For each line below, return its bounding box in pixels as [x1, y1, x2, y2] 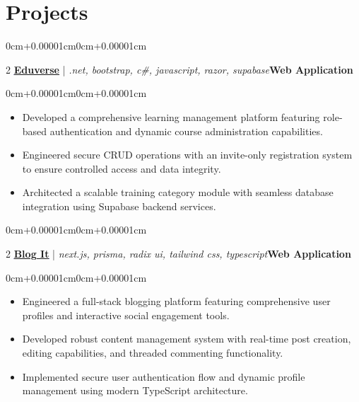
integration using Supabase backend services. [22, 198, 216, 213]
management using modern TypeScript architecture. [22, 383, 248, 398]
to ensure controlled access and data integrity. [22, 161, 221, 176]
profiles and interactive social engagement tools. [22, 307, 230, 322]
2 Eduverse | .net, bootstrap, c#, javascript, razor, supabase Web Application [6, 62, 353, 76]
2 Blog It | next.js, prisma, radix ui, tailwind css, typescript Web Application [6, 246, 351, 261]
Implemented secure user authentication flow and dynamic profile [22, 369, 305, 384]
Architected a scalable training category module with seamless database [22, 185, 334, 200]
